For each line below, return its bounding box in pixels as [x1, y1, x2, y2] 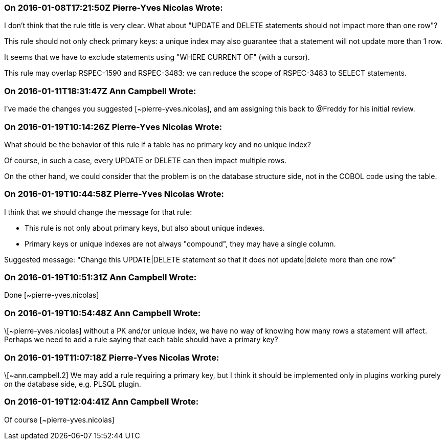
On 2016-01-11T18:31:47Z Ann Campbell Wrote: [4, 85, 196, 96]
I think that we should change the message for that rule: [4, 207, 192, 216]
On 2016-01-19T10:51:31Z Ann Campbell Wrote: [4, 272, 197, 282]
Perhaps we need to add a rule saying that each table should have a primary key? [4, 335, 278, 344]
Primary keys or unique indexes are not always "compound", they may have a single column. [25, 239, 336, 248]
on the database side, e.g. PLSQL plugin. [4, 379, 141, 388]
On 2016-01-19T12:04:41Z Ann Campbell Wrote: [4, 396, 199, 407]
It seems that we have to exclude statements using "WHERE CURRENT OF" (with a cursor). [4, 53, 310, 62]
